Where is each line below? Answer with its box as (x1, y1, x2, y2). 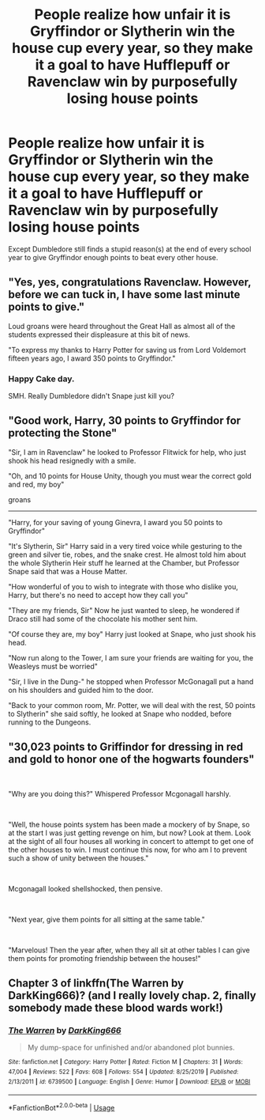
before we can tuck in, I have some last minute (8, 288, 241, 301)
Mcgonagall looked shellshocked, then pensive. (8, 884, 163, 893)
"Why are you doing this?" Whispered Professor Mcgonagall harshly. (8, 789, 231, 798)
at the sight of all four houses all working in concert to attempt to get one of (8, 836, 254, 846)
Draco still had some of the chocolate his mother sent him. (8, 614, 198, 623)
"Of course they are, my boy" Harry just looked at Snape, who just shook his (8, 629, 256, 638)
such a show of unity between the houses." (8, 853, 149, 863)
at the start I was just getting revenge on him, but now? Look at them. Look (8, 828, 252, 838)
